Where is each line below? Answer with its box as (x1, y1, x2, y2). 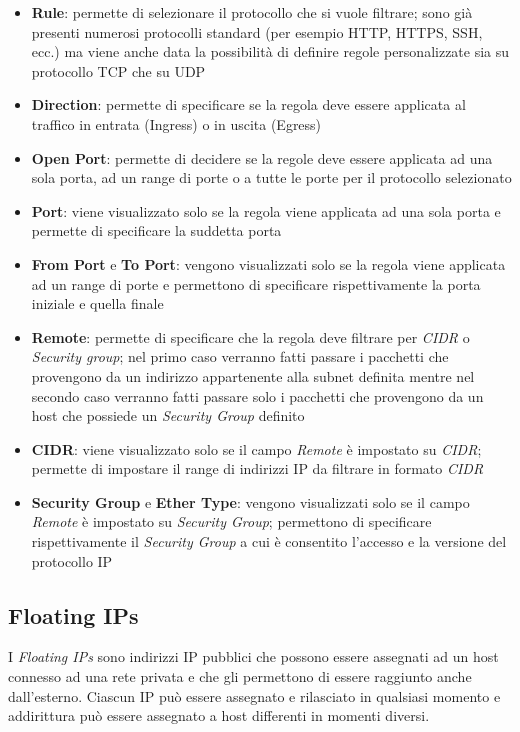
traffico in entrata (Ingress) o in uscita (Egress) (31, 113, 322, 134)
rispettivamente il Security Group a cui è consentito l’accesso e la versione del (31, 531, 507, 552)
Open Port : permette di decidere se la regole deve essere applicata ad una (31, 147, 493, 168)
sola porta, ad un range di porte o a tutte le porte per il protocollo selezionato (31, 167, 512, 188)
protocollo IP (31, 550, 113, 571)
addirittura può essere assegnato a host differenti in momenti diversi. (8, 705, 430, 726)
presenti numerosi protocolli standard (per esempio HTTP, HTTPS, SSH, (31, 21, 483, 42)
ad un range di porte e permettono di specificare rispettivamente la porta (31, 273, 481, 294)
